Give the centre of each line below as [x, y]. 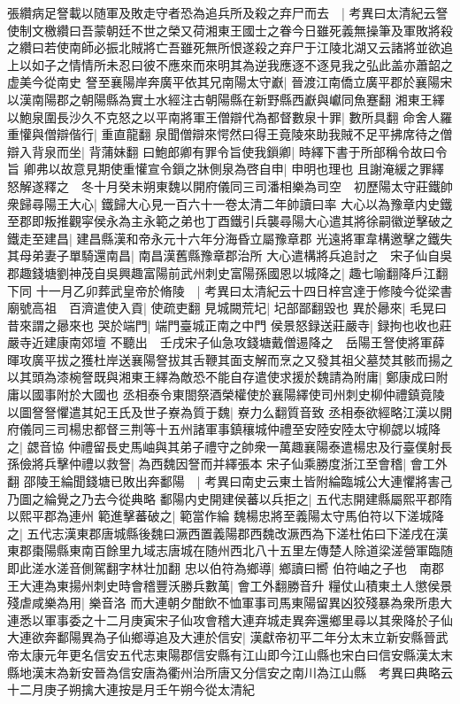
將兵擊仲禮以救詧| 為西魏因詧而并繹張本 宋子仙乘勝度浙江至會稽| [219, 464]
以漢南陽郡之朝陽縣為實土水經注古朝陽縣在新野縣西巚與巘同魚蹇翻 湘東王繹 [226, 99]
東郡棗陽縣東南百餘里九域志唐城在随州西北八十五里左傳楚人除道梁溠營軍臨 [224, 550]
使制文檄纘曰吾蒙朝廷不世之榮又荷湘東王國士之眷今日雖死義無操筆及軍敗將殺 [230, 30]
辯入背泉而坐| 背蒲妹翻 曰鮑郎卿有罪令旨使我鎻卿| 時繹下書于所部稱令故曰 [221, 151]
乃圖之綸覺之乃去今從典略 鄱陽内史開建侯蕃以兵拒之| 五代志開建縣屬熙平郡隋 [230, 498]
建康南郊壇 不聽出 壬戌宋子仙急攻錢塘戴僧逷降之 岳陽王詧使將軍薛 [244, 342]
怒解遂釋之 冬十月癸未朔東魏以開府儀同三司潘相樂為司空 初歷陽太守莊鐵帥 [230, 186]
